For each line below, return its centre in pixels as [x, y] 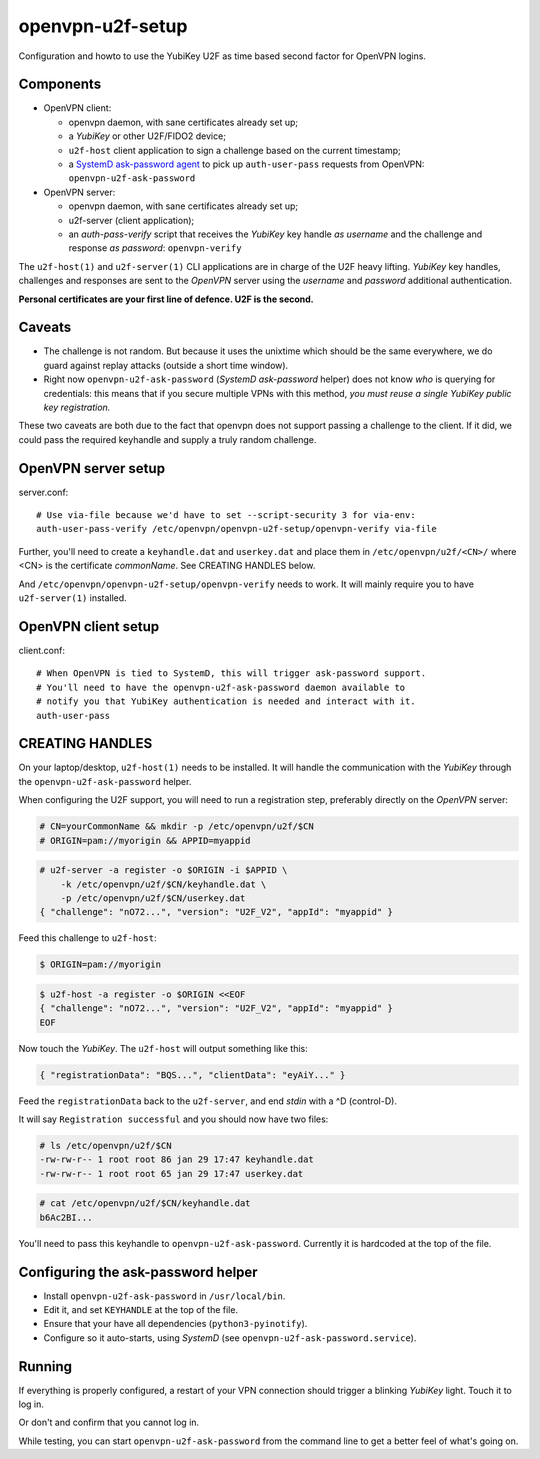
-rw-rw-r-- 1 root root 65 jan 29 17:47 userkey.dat [171, 1173]
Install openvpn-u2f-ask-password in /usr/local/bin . [164, 1296]
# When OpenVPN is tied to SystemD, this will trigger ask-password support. [231, 673]
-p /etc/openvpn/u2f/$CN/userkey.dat [153, 898]
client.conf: [41, 650]
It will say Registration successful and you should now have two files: [173, 1119]
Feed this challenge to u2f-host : [87, 938]
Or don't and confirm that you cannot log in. [109, 1422]
